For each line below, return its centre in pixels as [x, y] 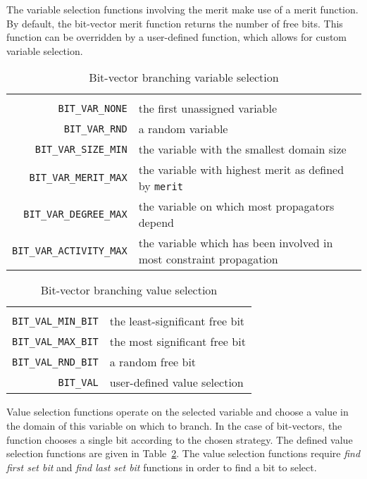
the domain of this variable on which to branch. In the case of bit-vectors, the [174, 425]
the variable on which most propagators [236, 206]
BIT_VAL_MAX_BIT [55, 341]
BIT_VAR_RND [95, 129]
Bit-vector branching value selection [129, 290]
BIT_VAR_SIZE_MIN [81, 149]
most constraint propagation [208, 259]
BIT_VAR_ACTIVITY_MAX [70, 251]
